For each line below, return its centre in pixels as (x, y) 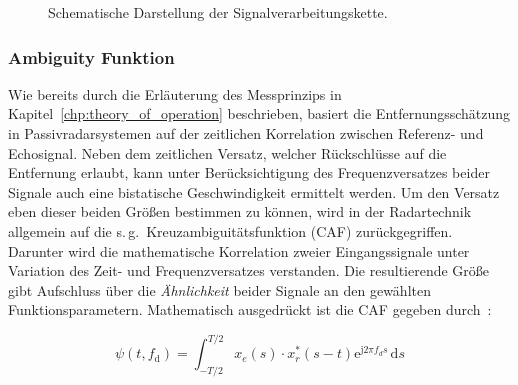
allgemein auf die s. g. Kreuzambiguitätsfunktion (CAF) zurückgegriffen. (230, 230)
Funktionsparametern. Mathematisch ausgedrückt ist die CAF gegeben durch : (250, 309)
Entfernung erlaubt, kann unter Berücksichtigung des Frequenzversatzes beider (249, 172)
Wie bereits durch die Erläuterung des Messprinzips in (175, 93)
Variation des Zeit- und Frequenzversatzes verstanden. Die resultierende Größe (249, 270)
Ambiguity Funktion (91, 56)
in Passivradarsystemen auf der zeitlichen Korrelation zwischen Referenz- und (246, 133)
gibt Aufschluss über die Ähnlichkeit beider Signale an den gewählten (219, 289)
